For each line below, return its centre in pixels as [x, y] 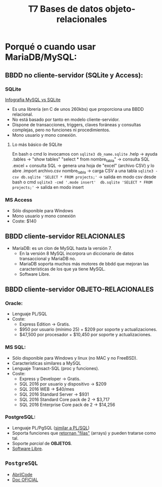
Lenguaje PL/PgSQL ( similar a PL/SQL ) [51, 427]
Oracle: [14, 303]
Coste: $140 [24, 221]
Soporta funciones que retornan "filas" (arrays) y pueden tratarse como [84, 433]
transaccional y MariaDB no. [48, 258]
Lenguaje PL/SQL [29, 314]
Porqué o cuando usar [50, 47]
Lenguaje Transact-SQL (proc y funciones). [55, 368]
